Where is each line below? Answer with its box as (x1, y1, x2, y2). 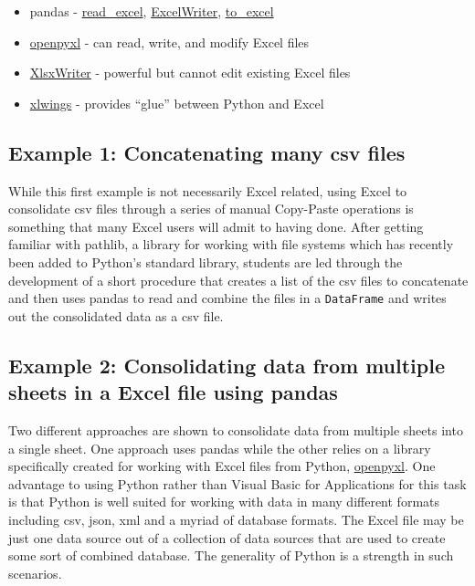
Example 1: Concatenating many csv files (8, 138, 406, 166)
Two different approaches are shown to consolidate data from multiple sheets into (8, 420, 463, 439)
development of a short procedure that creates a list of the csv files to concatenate (8, 270, 469, 289)
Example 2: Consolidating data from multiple (8, 351, 445, 379)
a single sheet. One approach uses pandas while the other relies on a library (8, 438, 431, 457)
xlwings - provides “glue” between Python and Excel (29, 93, 324, 112)
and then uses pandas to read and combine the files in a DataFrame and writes (8, 288, 447, 308)
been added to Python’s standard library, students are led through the (8, 252, 403, 271)
